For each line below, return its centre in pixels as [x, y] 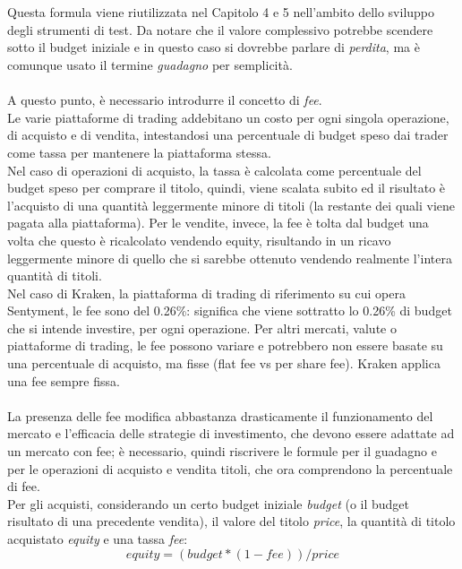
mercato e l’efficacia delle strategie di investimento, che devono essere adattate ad [231, 433]
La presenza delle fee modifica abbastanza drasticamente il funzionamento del [220, 415]
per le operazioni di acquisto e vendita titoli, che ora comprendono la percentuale [230, 468]
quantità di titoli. [55, 276]
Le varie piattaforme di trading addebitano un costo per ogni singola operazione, [228, 117]
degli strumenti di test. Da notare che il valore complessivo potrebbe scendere [220, 29]
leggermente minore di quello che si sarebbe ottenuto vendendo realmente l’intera [230, 258]
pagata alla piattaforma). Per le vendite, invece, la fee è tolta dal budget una [218, 223]
